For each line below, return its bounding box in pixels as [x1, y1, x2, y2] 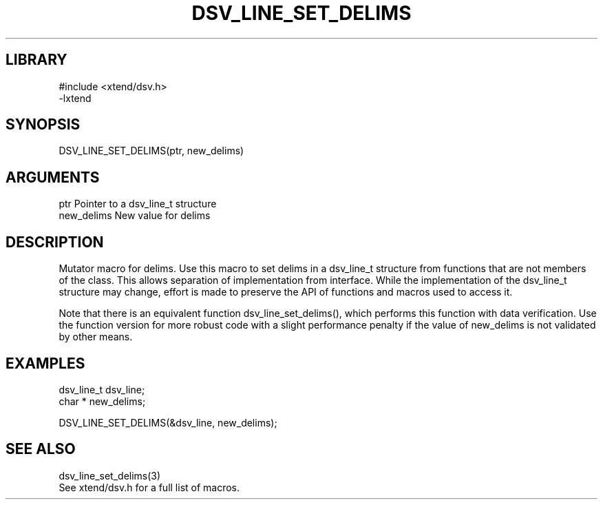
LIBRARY [6, 51, 67, 69]
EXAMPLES [6, 354, 85, 372]
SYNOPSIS [6, 116, 81, 134]
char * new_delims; [59, 395, 146, 407]
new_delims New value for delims [59, 209, 211, 222]
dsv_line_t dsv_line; [59, 383, 145, 395]
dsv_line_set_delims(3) [59, 469, 161, 482]
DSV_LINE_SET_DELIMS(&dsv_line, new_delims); [59, 416, 277, 429]
